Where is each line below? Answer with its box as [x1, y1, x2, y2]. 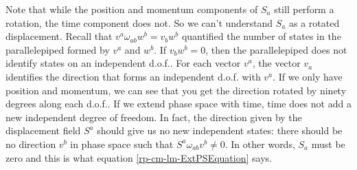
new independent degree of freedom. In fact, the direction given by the [5, 109, 302, 124]
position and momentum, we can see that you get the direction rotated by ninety [5, 83, 347, 97]
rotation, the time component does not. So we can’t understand [5, 15, 273, 30]
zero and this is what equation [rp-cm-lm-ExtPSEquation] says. [5, 150, 272, 164]
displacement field [5, 123, 81, 138]
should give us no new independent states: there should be [97, 123, 343, 138]
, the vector [252, 56, 301, 70]
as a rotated [289, 15, 340, 30]
